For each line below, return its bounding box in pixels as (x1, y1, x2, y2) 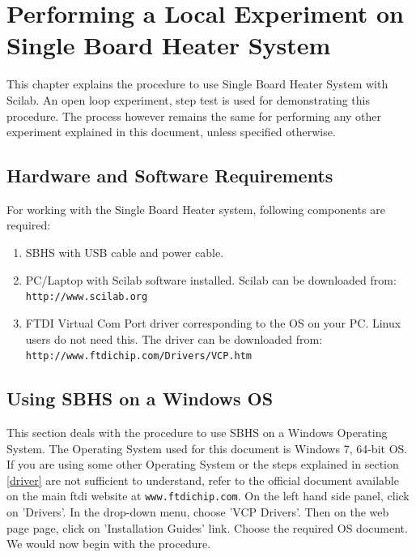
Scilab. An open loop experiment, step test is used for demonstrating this (6, 91, 370, 108)
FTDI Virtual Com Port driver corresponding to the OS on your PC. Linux (25, 314, 401, 331)
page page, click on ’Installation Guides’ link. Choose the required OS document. (6, 519, 408, 536)
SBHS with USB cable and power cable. (25, 244, 224, 261)
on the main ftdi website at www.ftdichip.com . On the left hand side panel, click (6, 487, 410, 504)
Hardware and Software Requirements (6, 163, 333, 188)
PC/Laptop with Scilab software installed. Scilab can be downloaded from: (25, 271, 397, 288)
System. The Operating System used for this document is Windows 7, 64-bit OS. (6, 439, 408, 456)
